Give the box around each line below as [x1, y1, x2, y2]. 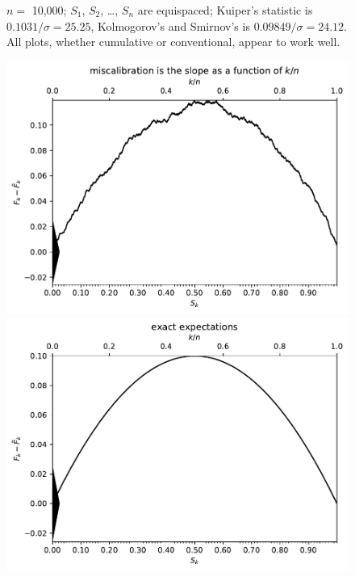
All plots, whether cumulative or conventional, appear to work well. [6, 33, 340, 50]
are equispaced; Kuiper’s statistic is [137, 2, 313, 18]
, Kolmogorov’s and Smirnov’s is [90, 17, 250, 34]
